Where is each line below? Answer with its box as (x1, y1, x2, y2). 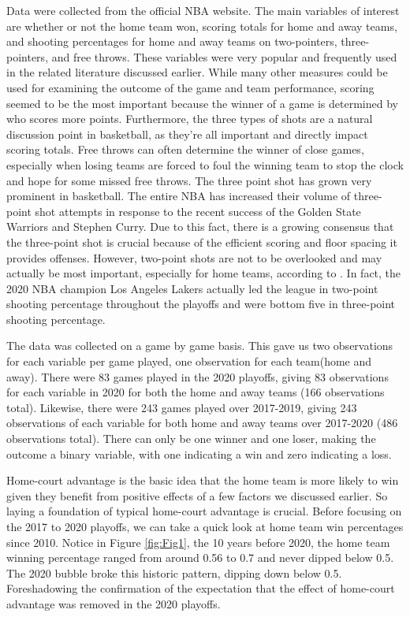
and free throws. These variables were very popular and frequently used (51, 48, 397, 65)
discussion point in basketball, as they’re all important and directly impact (6, 125, 368, 142)
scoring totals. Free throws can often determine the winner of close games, (6, 141, 364, 158)
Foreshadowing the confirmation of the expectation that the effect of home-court (6, 580, 395, 597)
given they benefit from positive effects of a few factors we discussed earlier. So (6, 487, 388, 504)
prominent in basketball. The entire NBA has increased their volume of (6, 188, 351, 204)
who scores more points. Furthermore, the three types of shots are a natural (6, 110, 373, 127)
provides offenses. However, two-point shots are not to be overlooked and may (6, 249, 382, 266)
